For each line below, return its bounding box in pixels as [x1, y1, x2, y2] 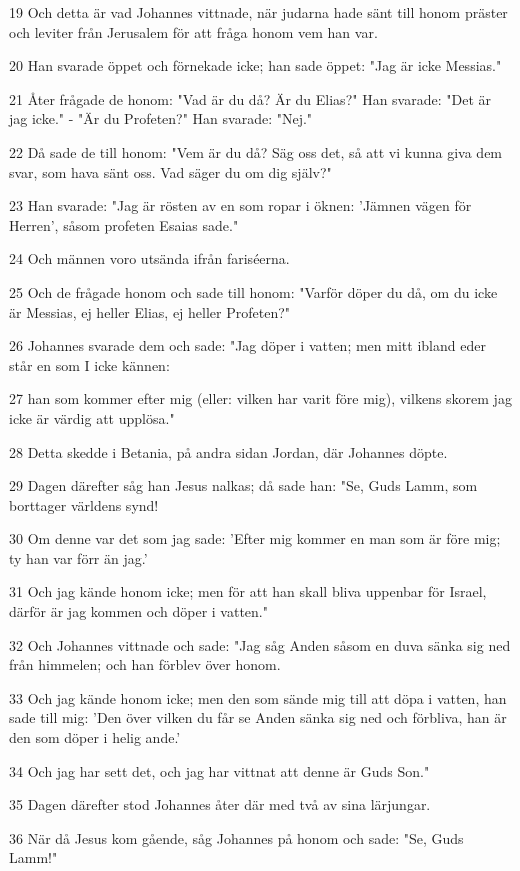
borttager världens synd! [9, 494, 159, 515]
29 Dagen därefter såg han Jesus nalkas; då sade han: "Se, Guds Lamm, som [9, 475, 478, 496]
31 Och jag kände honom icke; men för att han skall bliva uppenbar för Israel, [9, 581, 487, 602]
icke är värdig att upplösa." [9, 407, 175, 428]
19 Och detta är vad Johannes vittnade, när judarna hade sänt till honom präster [9, 2, 508, 22]
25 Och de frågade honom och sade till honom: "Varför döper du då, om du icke [9, 281, 498, 302]
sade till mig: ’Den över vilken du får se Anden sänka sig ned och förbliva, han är [9, 707, 507, 728]
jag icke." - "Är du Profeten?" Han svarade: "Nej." [9, 108, 313, 129]
